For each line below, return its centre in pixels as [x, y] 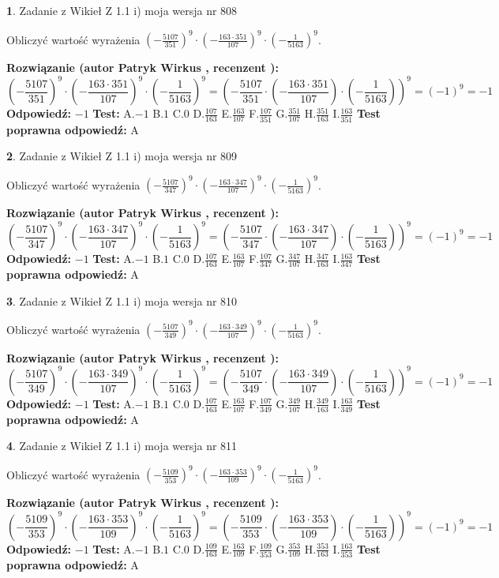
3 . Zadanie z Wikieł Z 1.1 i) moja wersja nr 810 [122, 300]
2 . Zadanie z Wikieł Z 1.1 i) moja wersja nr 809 [122, 156]
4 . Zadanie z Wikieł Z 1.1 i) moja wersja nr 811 [122, 446]
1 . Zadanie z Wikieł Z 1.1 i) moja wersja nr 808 [122, 10]
